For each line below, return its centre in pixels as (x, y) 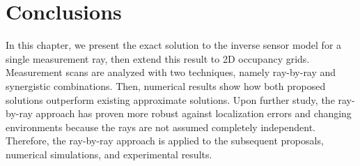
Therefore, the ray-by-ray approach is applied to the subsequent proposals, (165, 141)
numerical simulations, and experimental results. (109, 154)
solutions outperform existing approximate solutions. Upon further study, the (170, 99)
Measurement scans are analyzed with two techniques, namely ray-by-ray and (171, 72)
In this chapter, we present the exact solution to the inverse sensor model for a (174, 45)
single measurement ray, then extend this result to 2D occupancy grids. (158, 58)
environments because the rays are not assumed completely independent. (161, 127)
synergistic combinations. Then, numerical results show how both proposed (166, 85)
